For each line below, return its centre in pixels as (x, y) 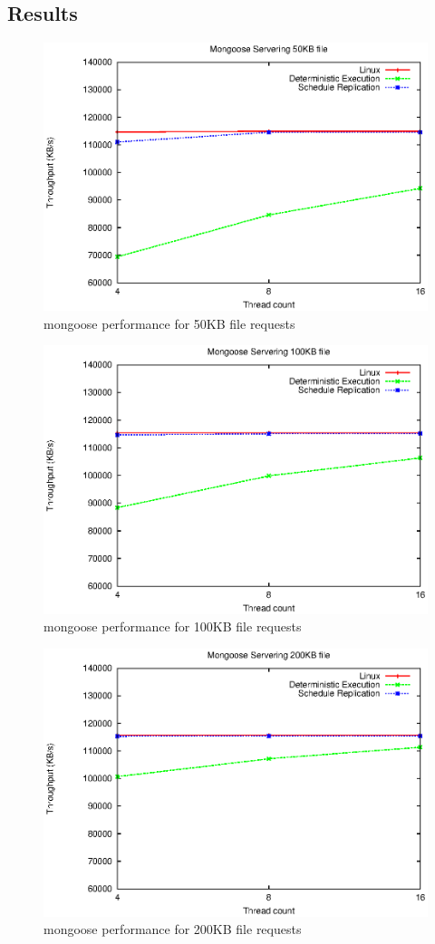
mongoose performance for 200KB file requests (173, 929)
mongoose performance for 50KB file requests (169, 323)
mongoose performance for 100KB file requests (173, 626)
